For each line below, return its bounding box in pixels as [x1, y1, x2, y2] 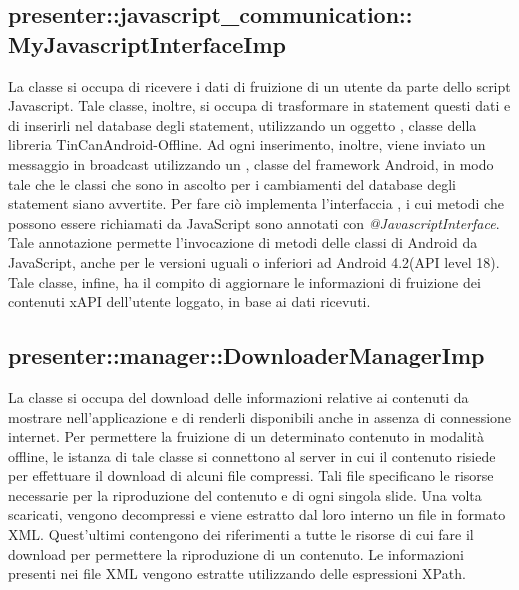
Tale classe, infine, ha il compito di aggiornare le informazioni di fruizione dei [8, 271, 481, 292]
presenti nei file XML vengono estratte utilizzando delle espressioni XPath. [8, 563, 466, 584]
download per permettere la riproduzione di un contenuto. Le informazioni [8, 543, 464, 564]
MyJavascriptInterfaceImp [8, 28, 286, 59]
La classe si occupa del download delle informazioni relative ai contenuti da [8, 386, 469, 407]
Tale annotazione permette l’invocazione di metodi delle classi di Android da [8, 232, 478, 253]
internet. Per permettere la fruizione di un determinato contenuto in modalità [8, 426, 485, 447]
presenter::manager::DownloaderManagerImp [8, 340, 485, 371]
